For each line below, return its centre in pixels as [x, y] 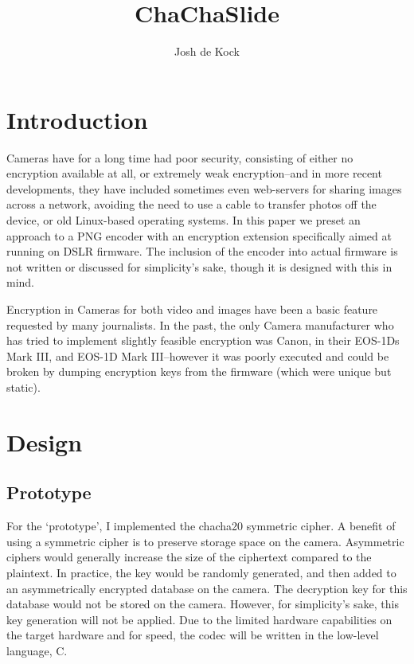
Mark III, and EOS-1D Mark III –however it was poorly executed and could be [198, 355]
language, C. [37, 650]
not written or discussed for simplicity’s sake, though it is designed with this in [199, 266]
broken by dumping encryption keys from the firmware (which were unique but [199, 371]
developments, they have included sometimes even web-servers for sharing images [204, 188]
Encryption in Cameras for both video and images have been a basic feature [192, 309]
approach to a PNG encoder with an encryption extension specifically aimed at [199, 235]
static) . [23, 387]
